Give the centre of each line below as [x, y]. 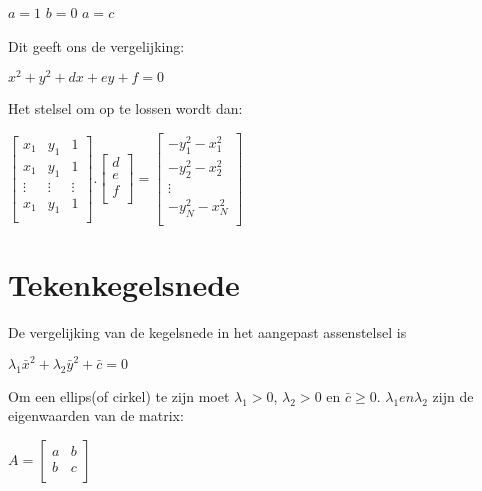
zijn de [453, 395]
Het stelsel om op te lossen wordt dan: [125, 108]
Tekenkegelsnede [124, 283]
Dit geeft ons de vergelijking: [96, 45]
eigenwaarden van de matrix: [96, 415]
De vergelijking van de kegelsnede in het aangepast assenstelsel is [207, 331]
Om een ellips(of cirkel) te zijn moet [119, 395]
